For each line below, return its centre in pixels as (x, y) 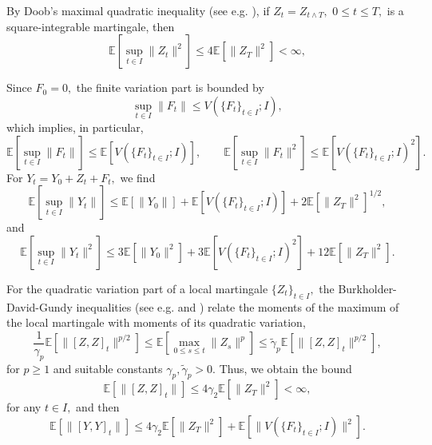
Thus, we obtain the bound (285, 368)
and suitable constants (108, 368)
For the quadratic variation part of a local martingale (137, 288)
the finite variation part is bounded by (170, 87)
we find (138, 177)
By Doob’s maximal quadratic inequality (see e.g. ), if (138, 10)
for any (24, 407)
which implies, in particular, (75, 127)
